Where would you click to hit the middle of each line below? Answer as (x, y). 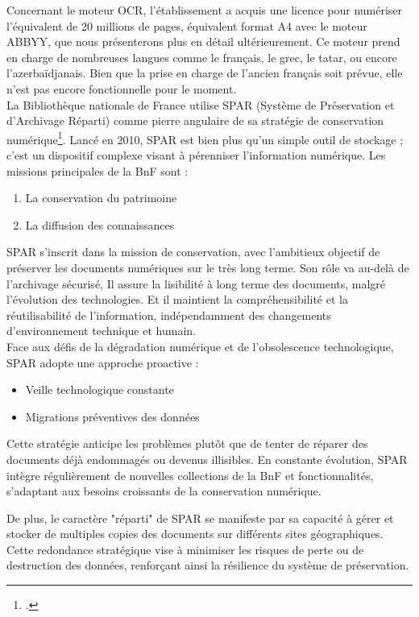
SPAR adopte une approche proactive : (103, 362)
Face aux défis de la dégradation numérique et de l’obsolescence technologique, (200, 346)
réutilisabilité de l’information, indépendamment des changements (169, 315)
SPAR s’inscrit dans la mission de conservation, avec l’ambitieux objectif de (193, 252)
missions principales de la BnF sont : (97, 170)
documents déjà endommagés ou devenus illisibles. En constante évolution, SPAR (207, 459)
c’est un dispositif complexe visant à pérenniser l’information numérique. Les (196, 155)
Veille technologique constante (100, 389)
